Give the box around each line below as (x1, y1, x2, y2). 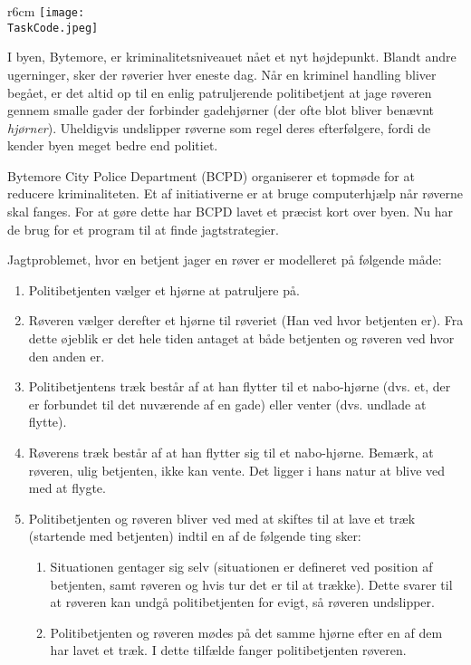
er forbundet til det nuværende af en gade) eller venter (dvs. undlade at (28, 394, 427, 413)
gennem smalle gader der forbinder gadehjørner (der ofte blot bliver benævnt (7, 101, 434, 120)
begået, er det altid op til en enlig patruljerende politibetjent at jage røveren (7, 82, 432, 101)
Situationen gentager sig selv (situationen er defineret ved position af (50, 556, 433, 575)
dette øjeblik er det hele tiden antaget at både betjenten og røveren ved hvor (28, 329, 455, 348)
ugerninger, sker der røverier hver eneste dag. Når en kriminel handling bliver (7, 64, 437, 83)
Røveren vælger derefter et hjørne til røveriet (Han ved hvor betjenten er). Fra (28, 311, 464, 330)
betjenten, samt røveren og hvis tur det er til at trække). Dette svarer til (50, 574, 453, 593)
